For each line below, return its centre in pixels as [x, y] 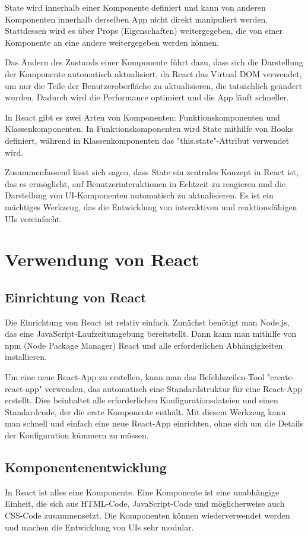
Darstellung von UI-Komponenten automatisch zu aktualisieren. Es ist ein [139, 195]
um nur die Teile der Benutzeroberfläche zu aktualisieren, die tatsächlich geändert [154, 85]
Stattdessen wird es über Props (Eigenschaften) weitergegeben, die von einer [144, 31]
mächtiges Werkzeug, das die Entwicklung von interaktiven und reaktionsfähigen [151, 206]
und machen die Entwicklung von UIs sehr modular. [99, 527]
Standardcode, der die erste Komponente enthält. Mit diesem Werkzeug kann [145, 411]
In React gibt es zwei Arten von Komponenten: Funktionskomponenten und [142, 117]
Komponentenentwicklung [86, 467]
